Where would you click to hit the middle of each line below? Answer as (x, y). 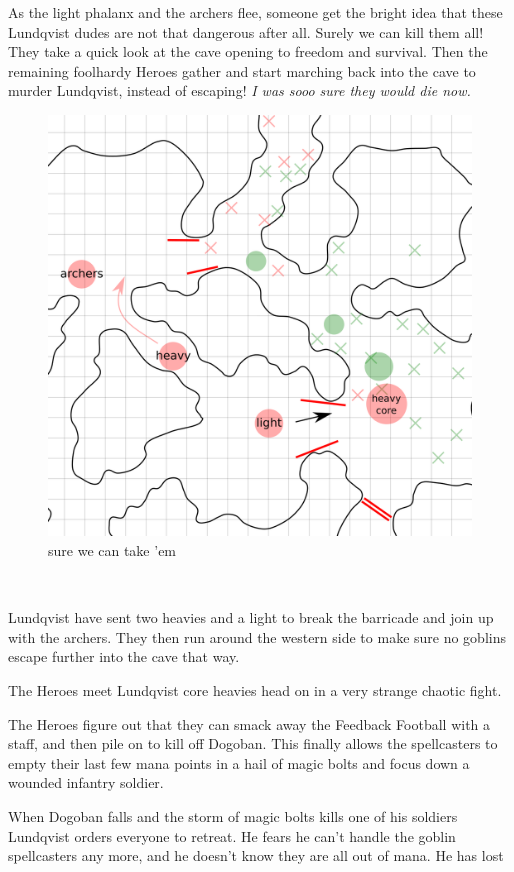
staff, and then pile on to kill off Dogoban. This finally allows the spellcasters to (253, 743)
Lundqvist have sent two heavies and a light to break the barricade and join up (251, 617)
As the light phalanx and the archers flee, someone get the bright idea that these (255, 12)
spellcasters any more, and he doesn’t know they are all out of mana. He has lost (256, 855)
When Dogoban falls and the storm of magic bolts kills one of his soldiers (233, 816)
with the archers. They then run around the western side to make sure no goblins (257, 636)
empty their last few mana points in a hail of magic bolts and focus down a (239, 762)
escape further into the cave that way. (124, 656)
